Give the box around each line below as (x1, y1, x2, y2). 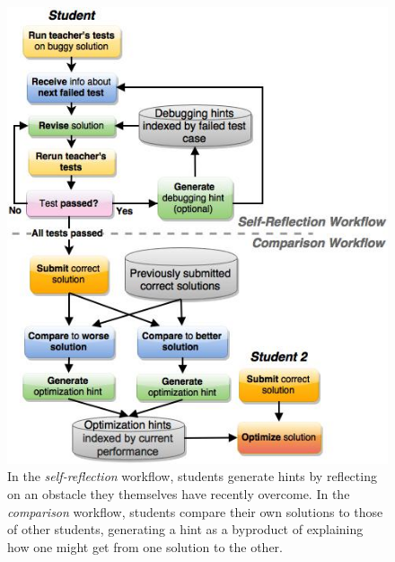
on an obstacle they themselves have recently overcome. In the (7, 484, 350, 503)
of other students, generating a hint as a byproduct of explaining (7, 520, 364, 539)
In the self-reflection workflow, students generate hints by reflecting (7, 467, 377, 486)
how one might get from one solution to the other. (7, 537, 283, 556)
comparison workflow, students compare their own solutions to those (7, 502, 383, 521)
